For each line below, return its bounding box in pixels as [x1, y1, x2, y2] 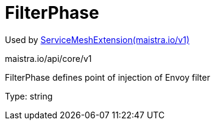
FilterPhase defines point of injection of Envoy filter [5, 72, 210, 83]
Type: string [5, 90, 53, 101]
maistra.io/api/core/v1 [5, 53, 92, 64]
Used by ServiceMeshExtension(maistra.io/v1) [5, 34, 190, 45]
